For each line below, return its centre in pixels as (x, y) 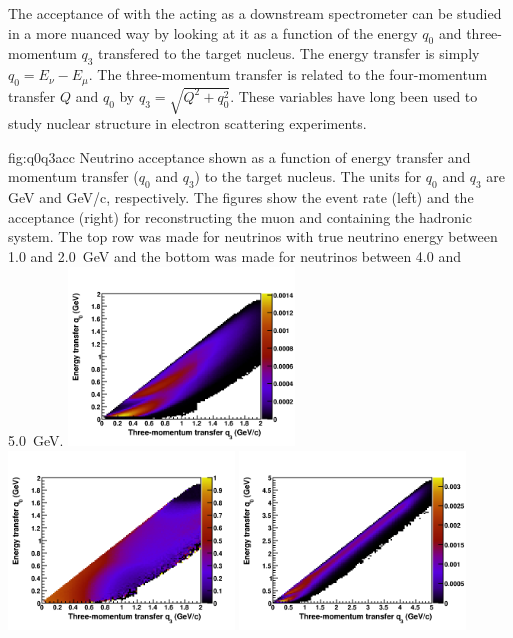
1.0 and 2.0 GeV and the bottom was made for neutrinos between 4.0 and (234, 255)
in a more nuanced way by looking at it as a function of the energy (213, 32)
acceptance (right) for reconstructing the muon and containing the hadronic (240, 216)
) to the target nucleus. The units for (308, 176)
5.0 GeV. (36, 440)
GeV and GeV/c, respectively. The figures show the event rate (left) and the (241, 197)
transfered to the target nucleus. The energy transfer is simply (289, 53)
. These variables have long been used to (354, 95)
